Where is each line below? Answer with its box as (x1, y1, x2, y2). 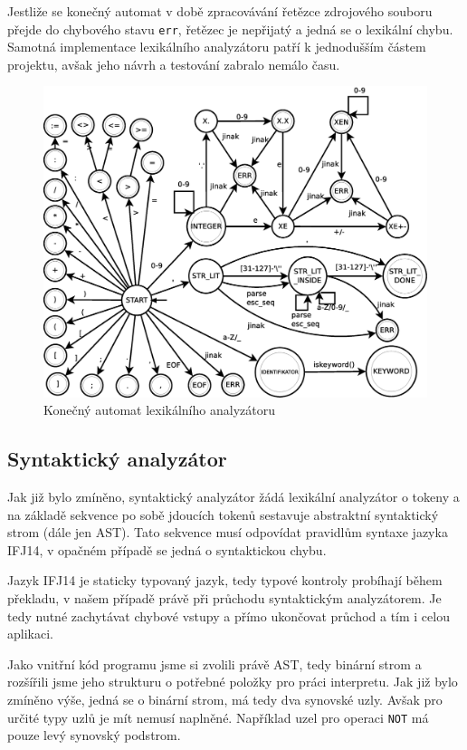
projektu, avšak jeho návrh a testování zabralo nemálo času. (7, 54, 340, 73)
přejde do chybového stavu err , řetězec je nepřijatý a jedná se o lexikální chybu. (7, 19, 453, 38)
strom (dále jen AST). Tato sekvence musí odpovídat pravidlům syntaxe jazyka (7, 523, 448, 542)
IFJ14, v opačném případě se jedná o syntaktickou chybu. (7, 540, 327, 559)
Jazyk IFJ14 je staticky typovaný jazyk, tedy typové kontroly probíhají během (7, 571, 443, 590)
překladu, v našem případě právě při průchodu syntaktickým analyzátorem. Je (7, 589, 442, 608)
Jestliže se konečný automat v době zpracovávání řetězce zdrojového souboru (7, 2, 433, 20)
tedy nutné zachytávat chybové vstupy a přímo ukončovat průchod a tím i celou (7, 606, 450, 625)
